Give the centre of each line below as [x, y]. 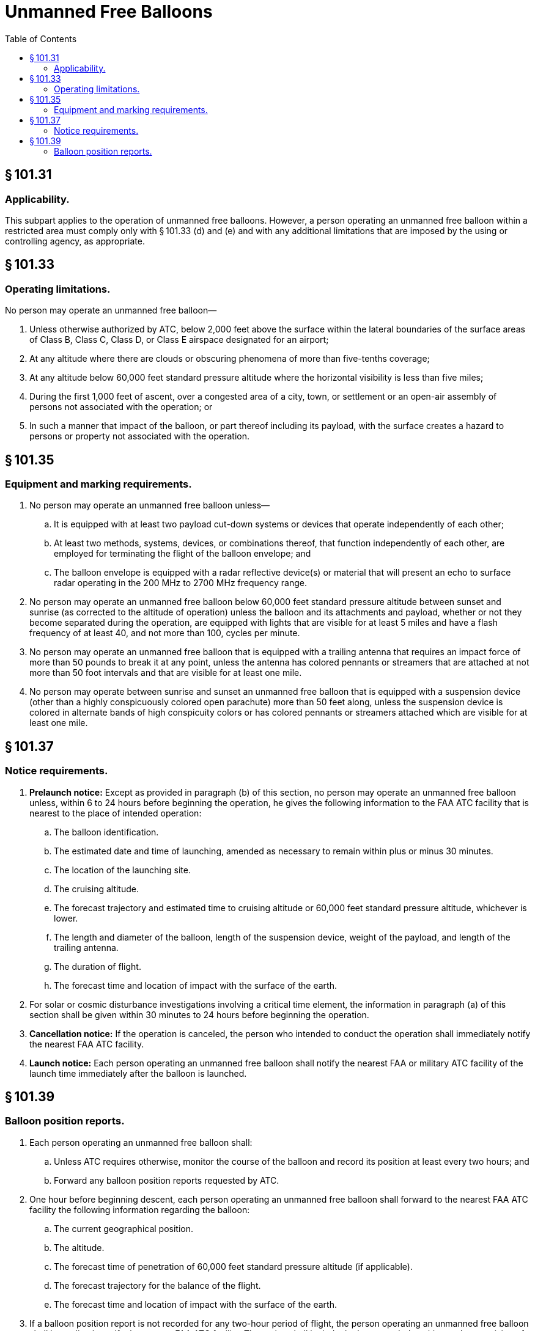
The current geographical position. [124, 1228]
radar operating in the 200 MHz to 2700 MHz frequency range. [180, 583]
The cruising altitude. [96, 889]
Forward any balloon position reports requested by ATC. [167, 1180]
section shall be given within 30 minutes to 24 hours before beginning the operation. [199, 1014]
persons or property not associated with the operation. [139, 436]
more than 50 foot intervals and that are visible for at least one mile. [166, 673]
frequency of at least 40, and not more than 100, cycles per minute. [165, 633]
